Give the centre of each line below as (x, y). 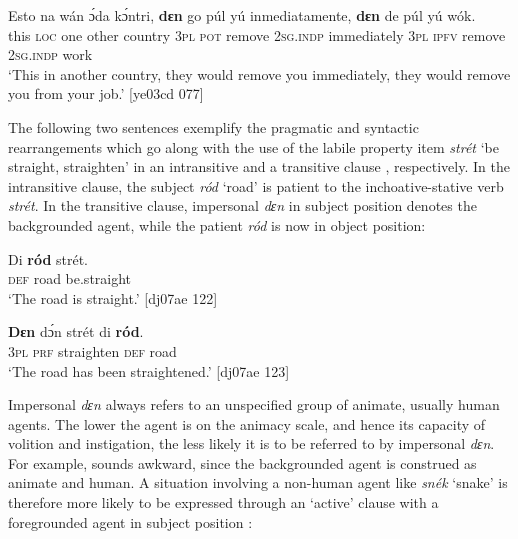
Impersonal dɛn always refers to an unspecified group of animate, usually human (254, 404)
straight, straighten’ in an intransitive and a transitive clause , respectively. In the (259, 166)
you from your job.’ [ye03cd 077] (106, 93)
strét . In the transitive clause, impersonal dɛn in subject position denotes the (242, 205)
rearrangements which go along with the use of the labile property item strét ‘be (253, 146)
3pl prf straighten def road (92, 350)
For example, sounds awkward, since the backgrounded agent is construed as (242, 462)
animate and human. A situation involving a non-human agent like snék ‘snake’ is (258, 482)
